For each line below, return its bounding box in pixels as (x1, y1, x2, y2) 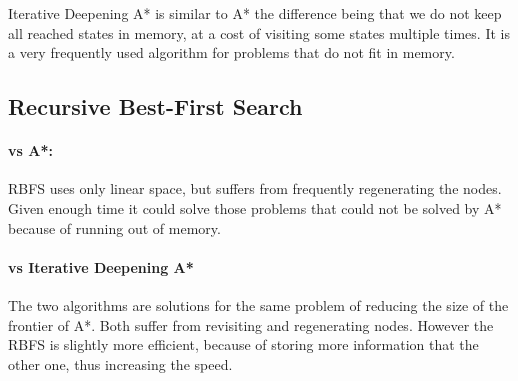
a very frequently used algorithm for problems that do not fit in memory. (8, 42, 455, 63)
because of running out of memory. (8, 217, 221, 238)
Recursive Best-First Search (8, 91, 303, 122)
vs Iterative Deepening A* (8, 256, 194, 277)
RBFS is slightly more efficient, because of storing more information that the (8, 334, 479, 355)
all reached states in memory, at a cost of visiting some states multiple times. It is (8, 22, 510, 43)
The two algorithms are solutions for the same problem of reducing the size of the (8, 294, 509, 315)
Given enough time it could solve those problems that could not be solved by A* (8, 197, 502, 218)
